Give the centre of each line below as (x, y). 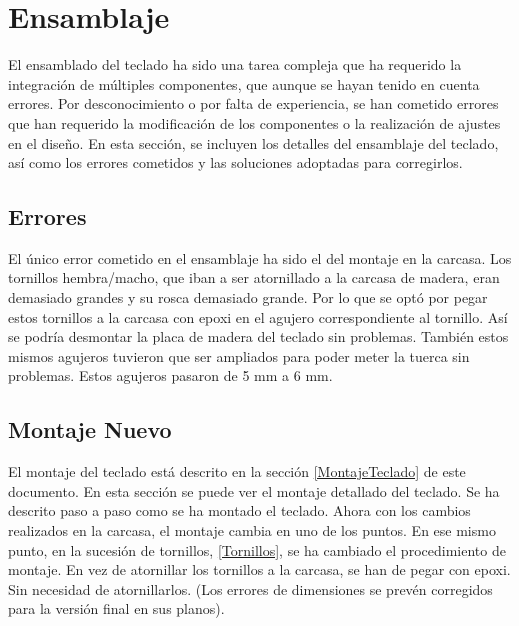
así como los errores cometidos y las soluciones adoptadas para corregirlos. (235, 162)
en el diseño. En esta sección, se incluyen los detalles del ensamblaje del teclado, (253, 142)
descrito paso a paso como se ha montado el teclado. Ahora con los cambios (239, 510)
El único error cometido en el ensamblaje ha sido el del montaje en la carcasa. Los (260, 257)
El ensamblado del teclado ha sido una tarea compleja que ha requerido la (235, 64)
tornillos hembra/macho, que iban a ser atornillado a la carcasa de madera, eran (254, 277)
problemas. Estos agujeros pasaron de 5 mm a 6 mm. (170, 375)
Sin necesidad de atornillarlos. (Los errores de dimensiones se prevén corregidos (250, 588)
